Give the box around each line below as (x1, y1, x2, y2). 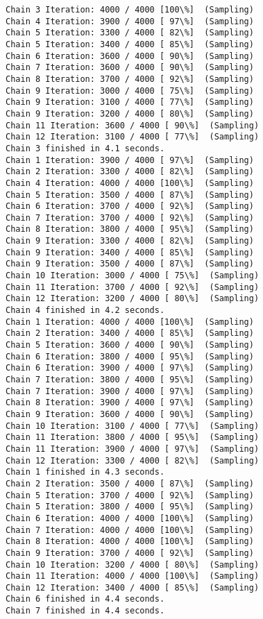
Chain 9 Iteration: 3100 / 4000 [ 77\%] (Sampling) (6, 97, 254, 108)
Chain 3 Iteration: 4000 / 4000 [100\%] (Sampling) (6, 5, 254, 15)
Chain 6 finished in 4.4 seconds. (6, 594, 165, 604)
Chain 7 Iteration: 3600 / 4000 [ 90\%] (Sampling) (6, 62, 254, 73)
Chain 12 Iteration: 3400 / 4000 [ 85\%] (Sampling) (6, 582, 260, 593)
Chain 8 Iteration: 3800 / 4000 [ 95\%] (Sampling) (6, 224, 254, 235)
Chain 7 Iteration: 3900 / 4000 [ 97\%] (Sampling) (6, 386, 254, 396)
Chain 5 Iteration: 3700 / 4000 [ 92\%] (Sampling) (6, 490, 254, 500)
